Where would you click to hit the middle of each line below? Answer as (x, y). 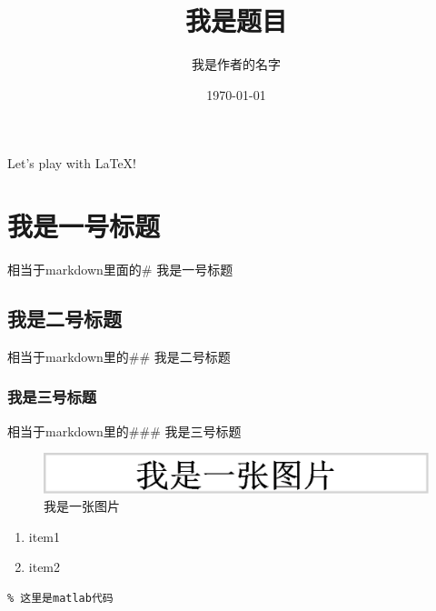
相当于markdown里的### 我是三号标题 (124, 431)
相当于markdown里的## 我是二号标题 (119, 356)
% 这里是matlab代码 (60, 598)
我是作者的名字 (236, 64)
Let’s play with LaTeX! (72, 163)
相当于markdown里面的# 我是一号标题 (120, 270)
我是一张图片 (82, 506)
